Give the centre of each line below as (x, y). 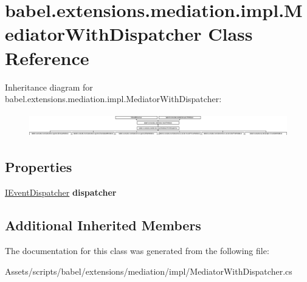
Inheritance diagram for (49, 87)
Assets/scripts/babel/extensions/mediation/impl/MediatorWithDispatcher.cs (149, 271)
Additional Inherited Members (103, 225)
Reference (47, 57)
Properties (39, 167)
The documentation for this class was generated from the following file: (137, 251)
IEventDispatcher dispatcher (61, 192)
